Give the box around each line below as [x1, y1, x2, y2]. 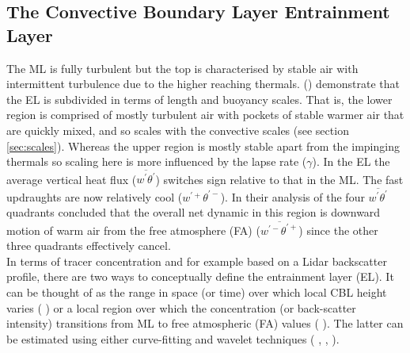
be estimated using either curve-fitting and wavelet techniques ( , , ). [6, 330, 340, 347]
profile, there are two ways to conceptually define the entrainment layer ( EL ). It [6, 268, 394, 285]
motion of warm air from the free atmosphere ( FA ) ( [6, 221, 260, 238]
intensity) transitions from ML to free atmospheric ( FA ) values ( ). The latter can [6, 315, 404, 332]
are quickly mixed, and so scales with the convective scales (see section [6, 121, 349, 138]
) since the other [298, 221, 378, 238]
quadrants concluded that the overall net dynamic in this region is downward [6, 204, 381, 221]
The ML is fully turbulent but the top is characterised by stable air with [6, 59, 359, 76]
